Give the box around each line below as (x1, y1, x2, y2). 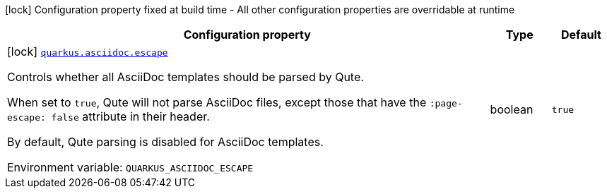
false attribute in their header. (51, 109, 210, 123)
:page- (429, 98, 463, 109)
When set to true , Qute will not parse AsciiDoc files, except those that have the (7, 95, 427, 109)
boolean (490, 102, 534, 116)
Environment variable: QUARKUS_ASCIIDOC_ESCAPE (7, 160, 254, 174)
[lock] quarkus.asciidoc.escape (7, 44, 168, 59)
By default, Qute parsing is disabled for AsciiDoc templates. (7, 135, 324, 149)
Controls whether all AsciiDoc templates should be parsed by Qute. (7, 70, 364, 84)
